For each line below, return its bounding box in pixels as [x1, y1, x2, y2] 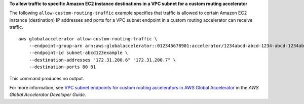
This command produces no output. [9, 75, 85, 81]
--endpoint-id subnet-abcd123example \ [28, 50, 128, 56]
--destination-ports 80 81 [28, 64, 96, 70]
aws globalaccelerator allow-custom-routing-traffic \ [18, 36, 158, 41]
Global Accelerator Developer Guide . [9, 91, 86, 98]
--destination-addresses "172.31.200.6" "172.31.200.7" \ [28, 57, 176, 63]
